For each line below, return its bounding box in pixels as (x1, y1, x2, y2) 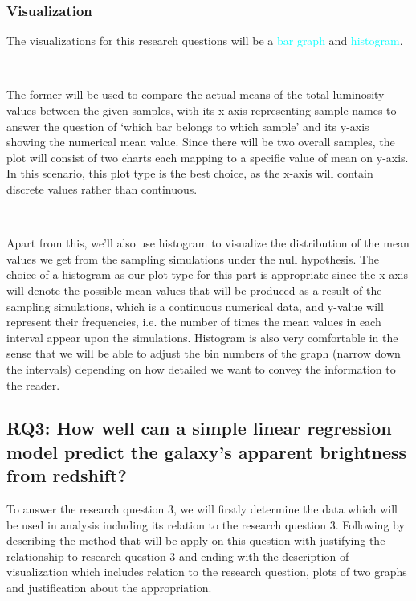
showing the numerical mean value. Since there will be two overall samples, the (6, 133, 395, 150)
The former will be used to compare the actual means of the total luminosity (6, 86, 385, 103)
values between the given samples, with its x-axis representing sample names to (6, 102, 397, 118)
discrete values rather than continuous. (6, 180, 198, 197)
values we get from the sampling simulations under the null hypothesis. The (6, 250, 380, 267)
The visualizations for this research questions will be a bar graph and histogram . (6, 32, 403, 49)
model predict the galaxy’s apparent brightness (6, 439, 407, 464)
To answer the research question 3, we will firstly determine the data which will (6, 501, 398, 517)
